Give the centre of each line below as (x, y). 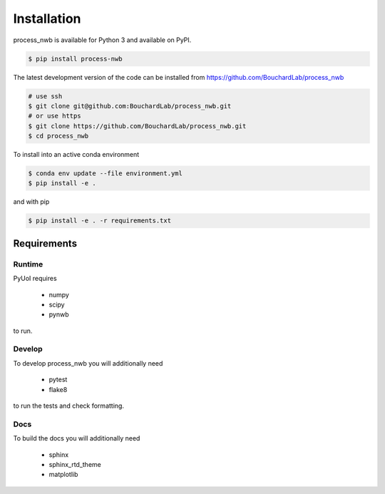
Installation (47, 19)
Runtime (28, 264)
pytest (58, 380)
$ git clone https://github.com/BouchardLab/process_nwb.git (137, 126)
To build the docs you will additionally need (77, 438)
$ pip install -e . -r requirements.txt (99, 221)
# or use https (55, 116)
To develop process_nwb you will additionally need (88, 363)
